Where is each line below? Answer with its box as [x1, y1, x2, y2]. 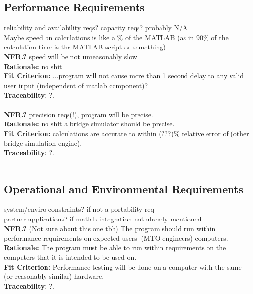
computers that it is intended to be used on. [4, 252, 137, 262]
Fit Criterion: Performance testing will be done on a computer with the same [4, 261, 242, 271]
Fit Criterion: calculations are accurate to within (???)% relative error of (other [4, 128, 249, 138]
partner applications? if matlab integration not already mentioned [4, 213, 202, 223]
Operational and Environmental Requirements [4, 181, 243, 196]
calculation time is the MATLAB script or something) [4, 42, 166, 52]
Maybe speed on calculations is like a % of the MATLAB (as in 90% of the [4, 32, 229, 42]
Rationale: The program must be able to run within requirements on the [4, 242, 226, 252]
